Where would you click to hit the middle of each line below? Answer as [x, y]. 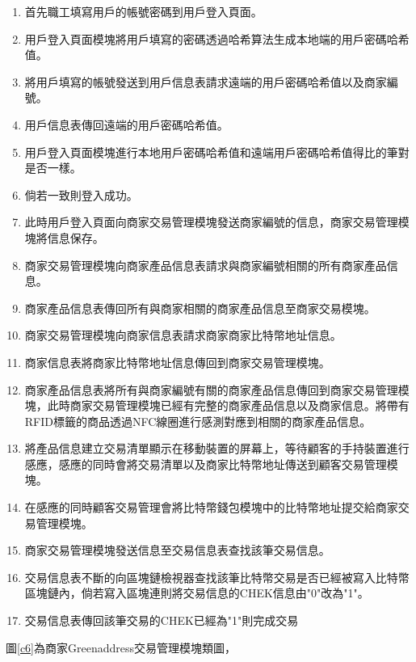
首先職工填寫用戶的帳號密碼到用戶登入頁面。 [143, 11]
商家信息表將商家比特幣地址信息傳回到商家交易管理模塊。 [177, 362]
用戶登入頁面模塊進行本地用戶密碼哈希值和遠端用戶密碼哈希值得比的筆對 [217, 152]
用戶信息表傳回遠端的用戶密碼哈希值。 [126, 124]
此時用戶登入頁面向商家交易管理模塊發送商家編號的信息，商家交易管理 [211, 222]
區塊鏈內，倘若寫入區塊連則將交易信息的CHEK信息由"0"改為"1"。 [197, 593]
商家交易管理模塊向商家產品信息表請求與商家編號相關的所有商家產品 [206, 265]
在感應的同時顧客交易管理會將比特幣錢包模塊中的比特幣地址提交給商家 [211, 507]
